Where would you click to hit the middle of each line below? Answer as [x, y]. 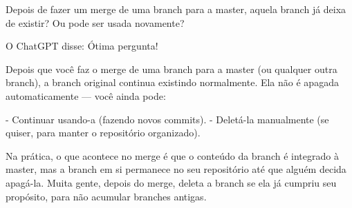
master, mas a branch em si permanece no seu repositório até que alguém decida [176, 169]
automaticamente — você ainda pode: [86, 95]
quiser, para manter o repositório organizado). [103, 133]
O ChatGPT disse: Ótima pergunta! [82, 46]
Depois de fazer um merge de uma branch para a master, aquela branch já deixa [176, 9]
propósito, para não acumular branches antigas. [106, 196]
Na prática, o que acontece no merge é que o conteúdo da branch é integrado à [172, 155]
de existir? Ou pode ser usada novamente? [95, 22]
